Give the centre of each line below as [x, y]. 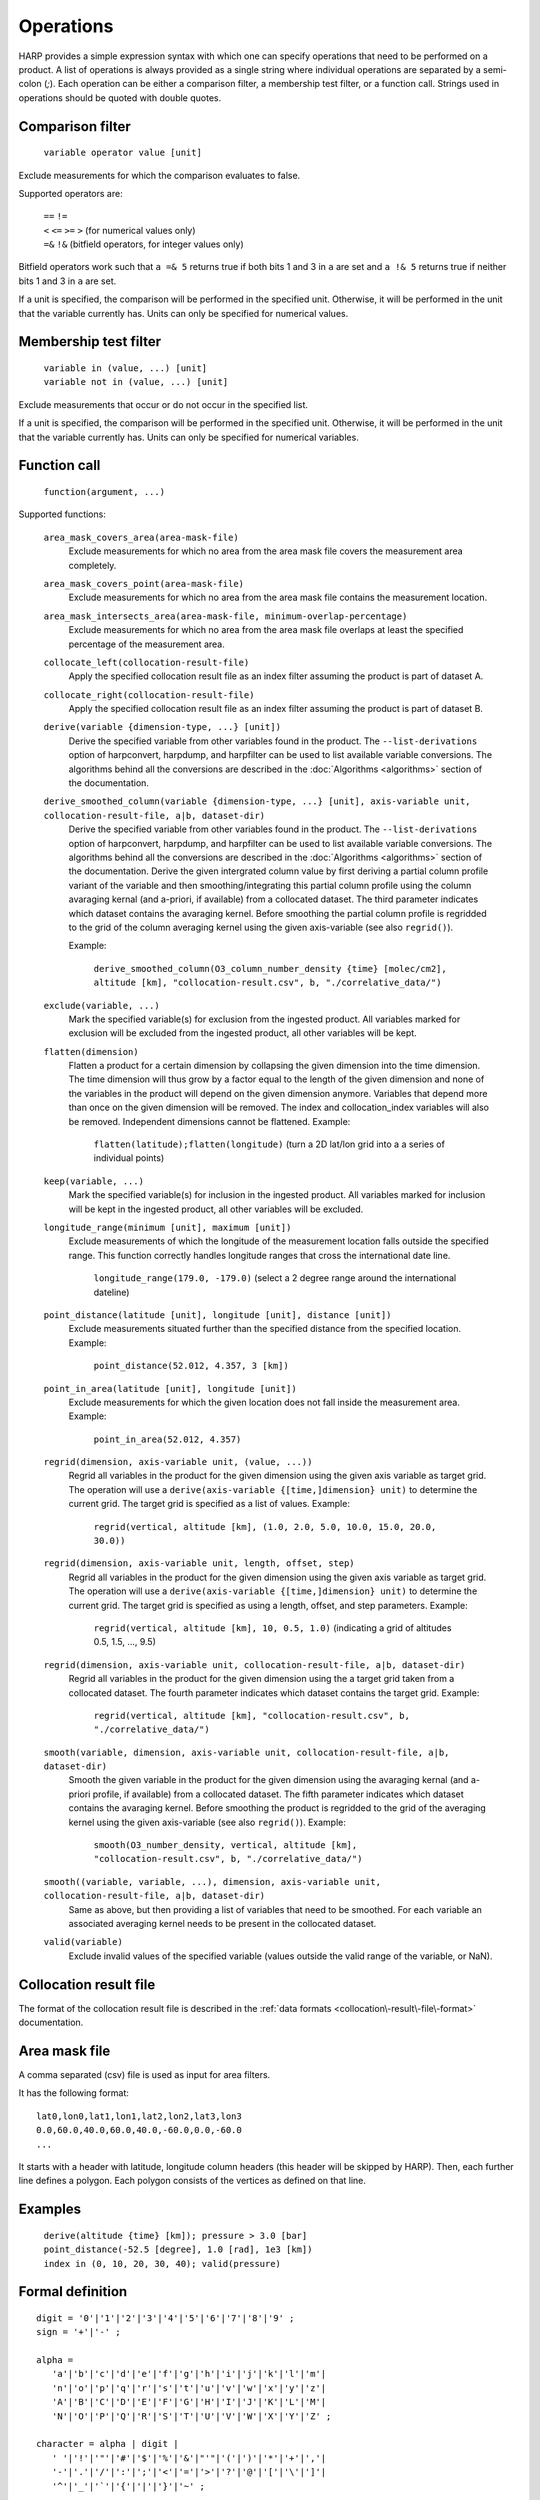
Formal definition [73, 2291]
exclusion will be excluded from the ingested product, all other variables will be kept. [242, 1033]
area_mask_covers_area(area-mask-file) [141, 537]
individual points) [129, 1158]
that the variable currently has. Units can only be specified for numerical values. [183, 313]
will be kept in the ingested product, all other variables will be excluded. [216, 1209]
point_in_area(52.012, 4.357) [167, 1439]
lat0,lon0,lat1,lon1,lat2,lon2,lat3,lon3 [139, 2116]
